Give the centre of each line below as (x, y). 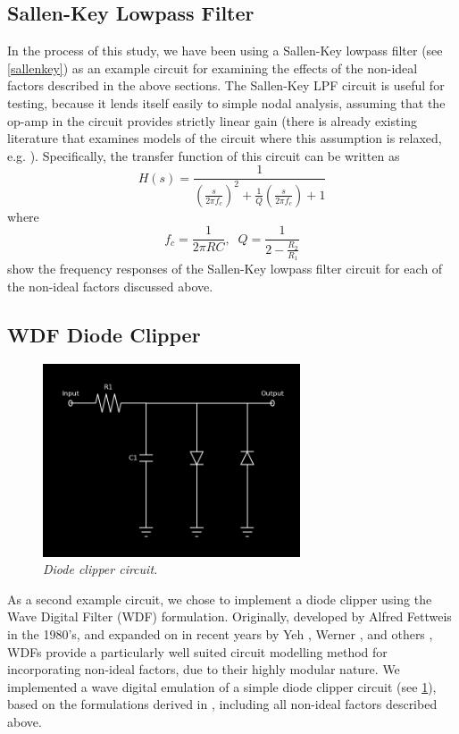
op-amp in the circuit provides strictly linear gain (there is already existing (213, 120)
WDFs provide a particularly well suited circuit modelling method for (197, 651)
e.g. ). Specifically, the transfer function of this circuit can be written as (204, 155)
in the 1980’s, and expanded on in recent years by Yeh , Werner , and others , (220, 633)
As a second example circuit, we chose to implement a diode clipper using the (220, 599)
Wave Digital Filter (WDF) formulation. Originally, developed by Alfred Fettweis (229, 616)
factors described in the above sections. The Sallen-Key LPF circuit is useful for (226, 85)
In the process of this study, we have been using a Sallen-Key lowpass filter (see (225, 51)
